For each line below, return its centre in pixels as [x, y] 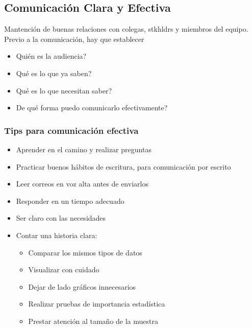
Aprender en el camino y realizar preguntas [84, 149]
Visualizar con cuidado [64, 270]
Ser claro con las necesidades [61, 218]
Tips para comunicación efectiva [71, 130]
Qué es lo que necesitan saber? [64, 90]
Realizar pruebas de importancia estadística [97, 304]
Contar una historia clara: [57, 235]
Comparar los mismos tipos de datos [85, 252]
